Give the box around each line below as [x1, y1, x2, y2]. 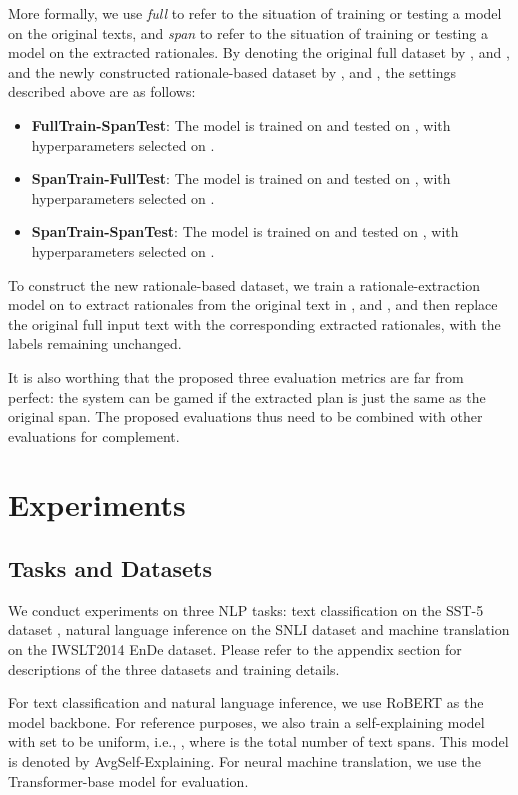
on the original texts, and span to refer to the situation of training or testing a [8, 22, 488, 43]
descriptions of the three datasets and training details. [8, 658, 340, 679]
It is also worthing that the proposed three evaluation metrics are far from [8, 366, 464, 387]
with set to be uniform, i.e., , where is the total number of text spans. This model [8, 731, 509, 752]
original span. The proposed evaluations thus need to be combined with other [8, 406, 483, 427]
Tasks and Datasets [8, 553, 212, 584]
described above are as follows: [8, 81, 196, 102]
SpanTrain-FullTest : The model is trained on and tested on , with [31, 168, 451, 189]
